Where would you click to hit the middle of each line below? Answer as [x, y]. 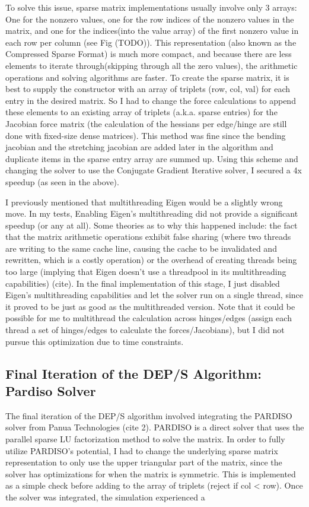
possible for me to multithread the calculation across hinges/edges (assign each [149, 318]
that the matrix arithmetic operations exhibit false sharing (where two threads [148, 237]
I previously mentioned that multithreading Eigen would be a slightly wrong [144, 202]
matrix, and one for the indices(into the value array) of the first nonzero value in [152, 31]
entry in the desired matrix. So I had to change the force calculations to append [151, 100]
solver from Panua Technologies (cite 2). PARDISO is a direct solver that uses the [155, 427]
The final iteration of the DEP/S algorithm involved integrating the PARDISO [149, 415]
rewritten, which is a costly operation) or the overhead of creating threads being [151, 260]
